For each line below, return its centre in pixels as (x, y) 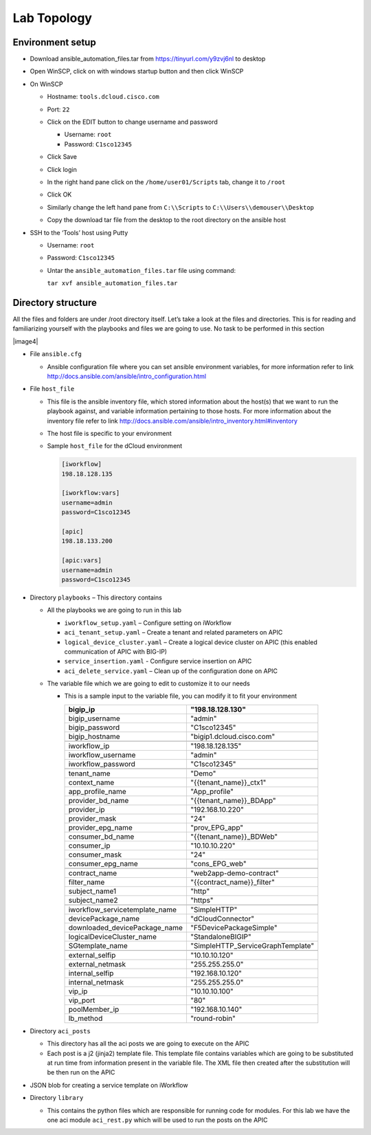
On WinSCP (46, 84)
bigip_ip (82, 709)
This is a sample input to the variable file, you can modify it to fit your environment (181, 696)
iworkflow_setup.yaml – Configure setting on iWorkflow (148, 623)
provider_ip (87, 809)
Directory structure (55, 302)
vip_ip (78, 991)
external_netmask (97, 964)
